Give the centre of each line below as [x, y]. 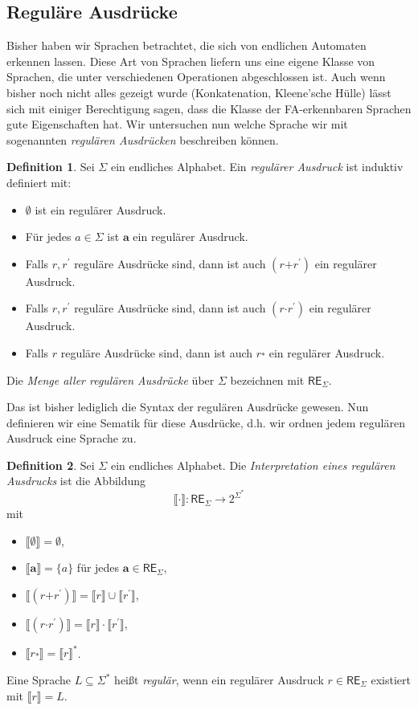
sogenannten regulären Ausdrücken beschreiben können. [143, 139]
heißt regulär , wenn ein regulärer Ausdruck [219, 680]
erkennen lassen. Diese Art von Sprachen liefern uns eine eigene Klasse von [191, 61]
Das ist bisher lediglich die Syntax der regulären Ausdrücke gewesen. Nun [188, 407]
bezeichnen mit [267, 379]
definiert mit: [39, 182]
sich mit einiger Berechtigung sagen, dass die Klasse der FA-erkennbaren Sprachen [209, 108]
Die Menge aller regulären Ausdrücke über [111, 379]
